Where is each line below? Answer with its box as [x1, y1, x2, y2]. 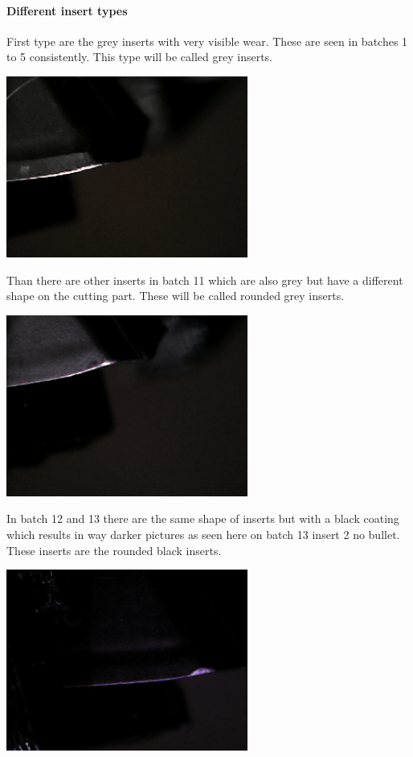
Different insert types [6, 2, 128, 19]
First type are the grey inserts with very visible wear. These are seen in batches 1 [6, 32, 408, 49]
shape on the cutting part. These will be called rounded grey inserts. [6, 287, 345, 304]
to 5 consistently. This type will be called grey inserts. [6, 48, 273, 65]
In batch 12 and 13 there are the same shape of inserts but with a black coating [6, 510, 399, 527]
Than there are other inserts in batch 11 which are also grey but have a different [6, 271, 403, 288]
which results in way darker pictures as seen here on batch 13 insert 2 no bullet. [6, 525, 400, 542]
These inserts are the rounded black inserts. [6, 541, 222, 558]
